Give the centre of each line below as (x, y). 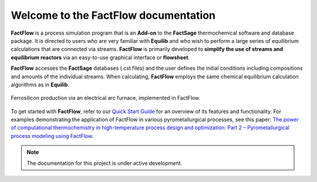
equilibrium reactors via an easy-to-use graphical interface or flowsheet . (100, 57)
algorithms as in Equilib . (40, 85)
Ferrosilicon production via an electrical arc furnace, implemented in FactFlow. (106, 98)
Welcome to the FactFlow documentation (113, 15)
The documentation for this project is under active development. (104, 163)
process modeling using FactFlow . (52, 136)
